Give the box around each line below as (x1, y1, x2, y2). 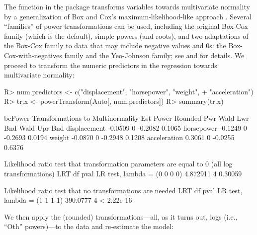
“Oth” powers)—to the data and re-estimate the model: (4, 221, 173, 232)
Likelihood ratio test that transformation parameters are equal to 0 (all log (4, 158, 233, 169)
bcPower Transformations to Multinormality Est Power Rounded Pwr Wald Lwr (4, 112, 249, 123)
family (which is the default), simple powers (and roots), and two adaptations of (4, 30, 249, 41)
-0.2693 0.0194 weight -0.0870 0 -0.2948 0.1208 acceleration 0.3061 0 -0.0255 (4, 132, 235, 143)
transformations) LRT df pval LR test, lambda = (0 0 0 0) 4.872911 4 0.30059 (4, 168, 242, 178)
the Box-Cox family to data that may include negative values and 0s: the (4, 40, 226, 51)
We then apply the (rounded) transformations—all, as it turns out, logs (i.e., (4, 211, 238, 222)
